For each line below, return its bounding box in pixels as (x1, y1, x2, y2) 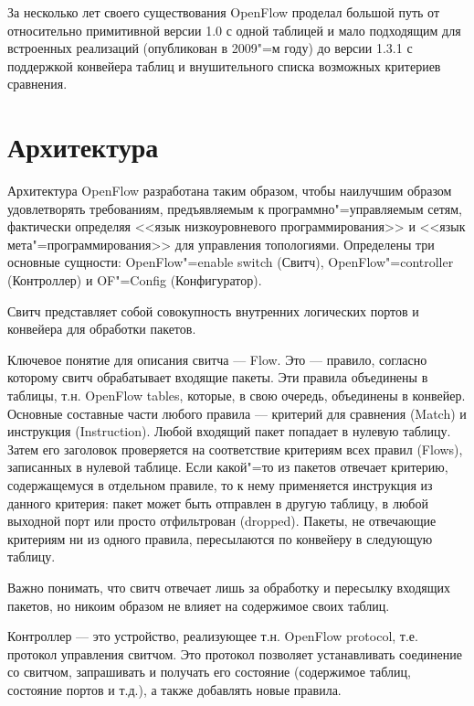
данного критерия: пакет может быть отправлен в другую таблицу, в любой (7, 493, 428, 512)
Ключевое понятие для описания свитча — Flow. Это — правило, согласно (7, 349, 427, 369)
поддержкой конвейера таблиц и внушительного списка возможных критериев (7, 56, 441, 75)
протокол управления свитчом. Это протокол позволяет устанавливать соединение (7, 644, 462, 663)
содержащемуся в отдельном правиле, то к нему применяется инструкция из (7, 476, 433, 494)
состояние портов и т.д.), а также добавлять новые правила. (7, 679, 342, 699)
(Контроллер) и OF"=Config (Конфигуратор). (7, 271, 262, 290)
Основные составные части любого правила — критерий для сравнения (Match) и (7, 403, 467, 423)
